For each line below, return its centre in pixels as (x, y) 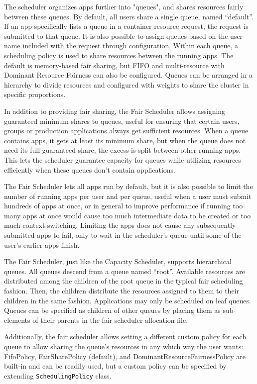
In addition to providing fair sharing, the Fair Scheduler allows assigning (115, 111)
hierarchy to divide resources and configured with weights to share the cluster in (127, 84)
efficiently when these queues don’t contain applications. (90, 169)
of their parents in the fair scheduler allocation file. (110, 320)
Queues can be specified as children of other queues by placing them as (112, 310)
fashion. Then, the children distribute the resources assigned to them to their (122, 291)
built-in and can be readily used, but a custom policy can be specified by (115, 366)
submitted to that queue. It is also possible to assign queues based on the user (124, 36)
